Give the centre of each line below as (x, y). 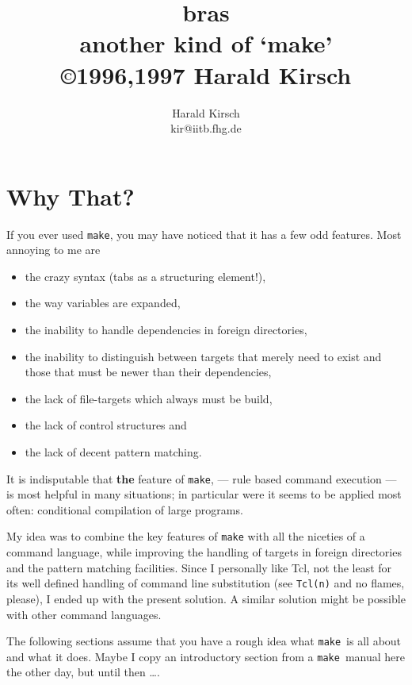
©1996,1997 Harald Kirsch (206, 74)
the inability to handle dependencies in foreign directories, (166, 330)
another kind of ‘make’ (206, 43)
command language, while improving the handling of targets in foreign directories (204, 552)
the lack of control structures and (106, 425)
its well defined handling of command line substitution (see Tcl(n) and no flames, (206, 583)
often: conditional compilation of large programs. (125, 509)
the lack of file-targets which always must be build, (149, 398)
